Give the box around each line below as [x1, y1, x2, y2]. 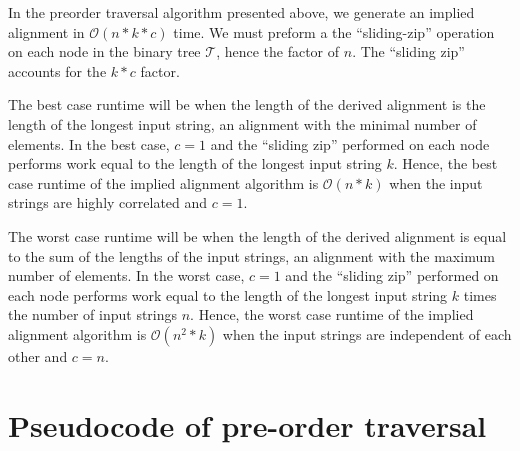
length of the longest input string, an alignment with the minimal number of [8, 113, 477, 134]
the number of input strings [8, 304, 178, 325]
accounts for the [8, 60, 107, 81]
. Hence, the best [393, 153, 498, 174]
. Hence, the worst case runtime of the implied [190, 304, 474, 325]
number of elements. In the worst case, [8, 265, 245, 286]
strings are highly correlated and [8, 192, 208, 213]
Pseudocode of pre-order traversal [8, 404, 487, 445]
